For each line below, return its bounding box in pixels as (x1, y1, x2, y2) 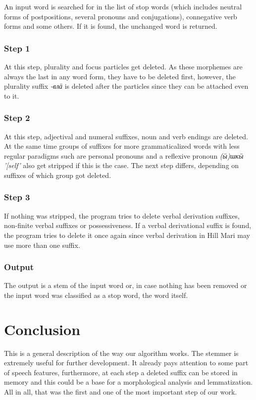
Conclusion (4, 319, 81, 339)
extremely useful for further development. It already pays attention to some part (4, 357, 249, 368)
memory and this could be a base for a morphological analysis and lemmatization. (4, 377, 253, 387)
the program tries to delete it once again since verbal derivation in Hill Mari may (4, 229, 250, 240)
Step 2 (4, 112, 30, 124)
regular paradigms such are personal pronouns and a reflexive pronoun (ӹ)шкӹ (4, 150, 244, 161)
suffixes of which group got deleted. (4, 170, 111, 180)
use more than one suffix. (4, 239, 80, 250)
